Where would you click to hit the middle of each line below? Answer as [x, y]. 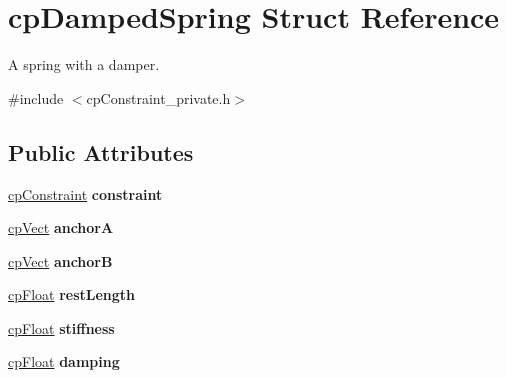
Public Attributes [101, 151]
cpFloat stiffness [61, 327]
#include [36, 97]
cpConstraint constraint [85, 193]
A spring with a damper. [84, 64]
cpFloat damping [64, 361]
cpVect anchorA [61, 227]
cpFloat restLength [72, 294]
